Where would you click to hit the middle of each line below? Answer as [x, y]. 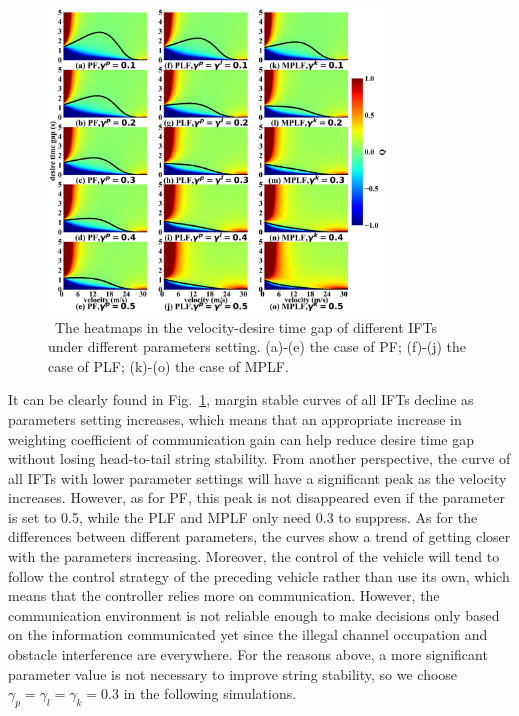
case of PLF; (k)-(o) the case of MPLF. [168, 365]
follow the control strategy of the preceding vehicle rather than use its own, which [259, 575]
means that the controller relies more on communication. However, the [224, 595]
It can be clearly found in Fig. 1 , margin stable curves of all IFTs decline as [241, 399]
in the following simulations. [210, 693]
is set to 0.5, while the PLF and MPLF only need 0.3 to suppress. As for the [243, 516]
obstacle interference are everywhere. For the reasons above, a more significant [248, 654]
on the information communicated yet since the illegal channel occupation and [248, 634]
